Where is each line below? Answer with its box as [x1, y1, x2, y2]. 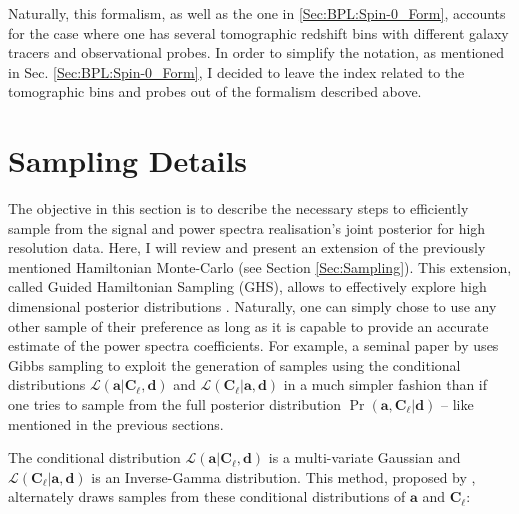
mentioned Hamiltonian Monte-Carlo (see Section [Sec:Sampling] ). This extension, [8, 256, 512, 277]
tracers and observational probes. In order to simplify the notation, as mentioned [8, 42, 505, 63]
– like [441, 394, 474, 415]
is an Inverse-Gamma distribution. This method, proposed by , [91, 466, 476, 487]
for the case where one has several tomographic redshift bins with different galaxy [8, 22, 509, 43]
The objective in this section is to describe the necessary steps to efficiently [8, 198, 469, 219]
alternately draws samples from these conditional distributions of [8, 486, 406, 507]
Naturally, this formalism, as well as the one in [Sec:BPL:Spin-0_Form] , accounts [8, 3, 506, 23]
